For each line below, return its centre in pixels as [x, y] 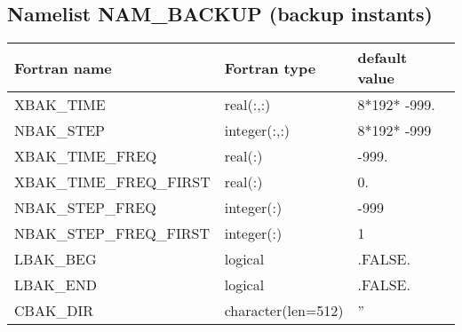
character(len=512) [284, 311]
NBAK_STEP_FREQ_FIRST [112, 233]
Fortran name [63, 67]
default [382, 58]
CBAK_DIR [54, 311]
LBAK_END [56, 285]
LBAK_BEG [56, 259]
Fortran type [270, 67]
